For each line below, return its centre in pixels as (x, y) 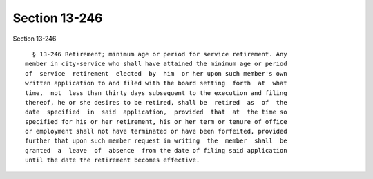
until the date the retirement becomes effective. (113, 160)
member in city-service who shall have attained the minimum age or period (156, 64)
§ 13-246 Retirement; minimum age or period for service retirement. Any (160, 54)
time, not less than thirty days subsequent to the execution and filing (156, 93)
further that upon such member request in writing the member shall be (156, 141)
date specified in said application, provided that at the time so (156, 112)
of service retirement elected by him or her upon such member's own (156, 73)
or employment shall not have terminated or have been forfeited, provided (156, 131)
